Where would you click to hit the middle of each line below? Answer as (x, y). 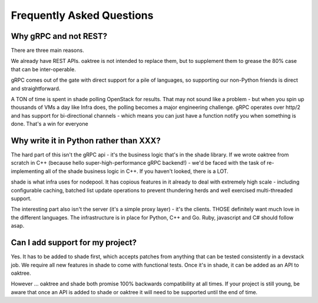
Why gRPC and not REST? (59, 36)
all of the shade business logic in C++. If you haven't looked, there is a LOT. (137, 171)
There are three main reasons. (48, 51)
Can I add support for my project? (74, 243)
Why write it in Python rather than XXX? (86, 141)
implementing (27, 171)
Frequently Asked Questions (82, 15)
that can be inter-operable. (43, 69)
